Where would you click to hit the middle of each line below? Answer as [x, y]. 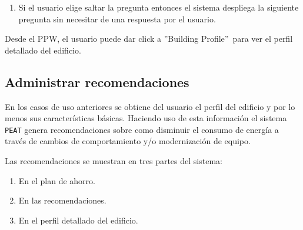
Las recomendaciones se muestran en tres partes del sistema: [114, 161]
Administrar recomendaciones [97, 81]
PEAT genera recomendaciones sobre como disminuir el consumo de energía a [142, 129]
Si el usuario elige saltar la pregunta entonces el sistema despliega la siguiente [159, 7]
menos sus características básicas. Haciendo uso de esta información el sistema [146, 118]
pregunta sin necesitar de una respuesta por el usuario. [117, 19]
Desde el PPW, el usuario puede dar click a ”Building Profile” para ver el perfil [149, 39]
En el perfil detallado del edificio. [78, 220]
